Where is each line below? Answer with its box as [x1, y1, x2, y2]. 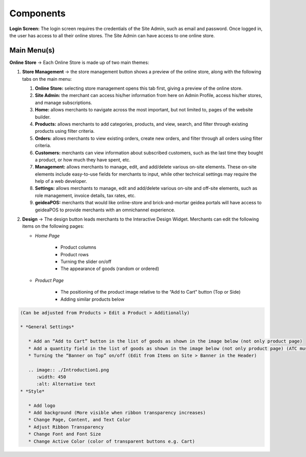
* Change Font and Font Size [28, 431, 101, 437]
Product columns [60, 244, 96, 250]
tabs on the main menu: [22, 76, 72, 82]
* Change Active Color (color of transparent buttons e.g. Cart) [28, 438, 195, 444]
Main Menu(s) [9, 46, 55, 55]
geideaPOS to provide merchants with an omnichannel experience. [35, 207, 175, 213]
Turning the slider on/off [60, 258, 112, 264]
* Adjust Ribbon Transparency [28, 424, 104, 430]
